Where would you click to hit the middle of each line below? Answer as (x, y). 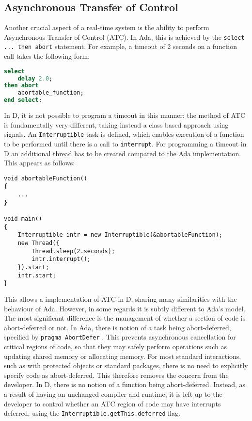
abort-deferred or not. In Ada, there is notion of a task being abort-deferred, (118, 327)
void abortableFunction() (46, 178)
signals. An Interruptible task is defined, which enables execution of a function (124, 134)
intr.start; (37, 275)
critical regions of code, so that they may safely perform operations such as (115, 346)
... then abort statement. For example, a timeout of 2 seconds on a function (121, 46)
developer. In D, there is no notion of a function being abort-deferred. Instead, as (125, 384)
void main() (23, 219)
